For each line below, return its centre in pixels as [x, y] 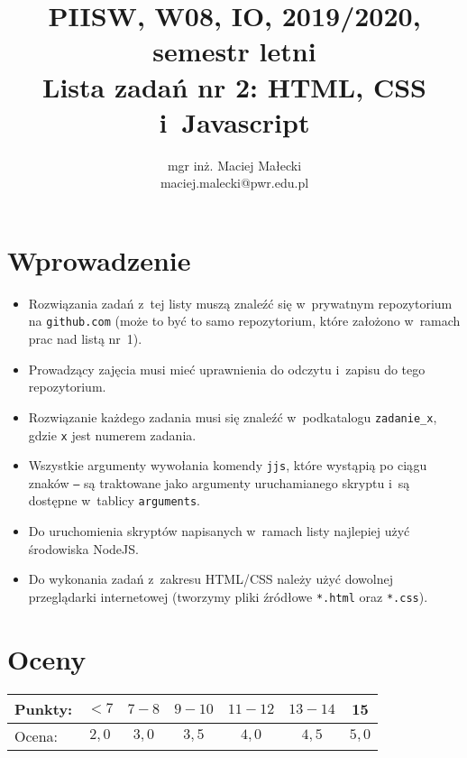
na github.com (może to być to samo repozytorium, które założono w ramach [244, 321]
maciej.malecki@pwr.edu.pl [234, 183]
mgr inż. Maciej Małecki [234, 165]
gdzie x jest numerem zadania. [112, 434]
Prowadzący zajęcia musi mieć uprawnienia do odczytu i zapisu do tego [227, 369]
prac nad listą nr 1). [85, 339]
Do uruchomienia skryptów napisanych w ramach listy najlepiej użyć [219, 531]
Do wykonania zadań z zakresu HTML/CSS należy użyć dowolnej [211, 579]
